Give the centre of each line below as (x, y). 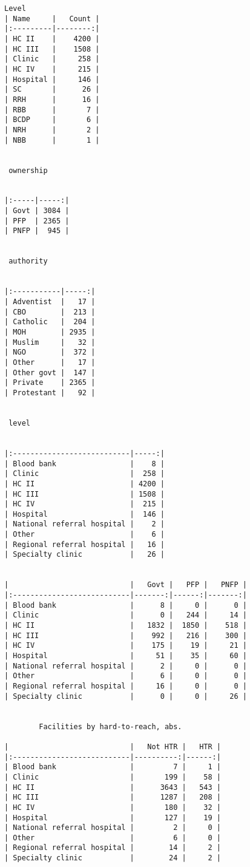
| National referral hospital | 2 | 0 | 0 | (126, 666)
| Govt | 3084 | (37, 211)
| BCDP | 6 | (52, 120)
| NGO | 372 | (50, 352)
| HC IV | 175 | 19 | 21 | (126, 646)
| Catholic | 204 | (50, 322)
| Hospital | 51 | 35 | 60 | (126, 656)
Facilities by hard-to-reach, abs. (110, 726)
